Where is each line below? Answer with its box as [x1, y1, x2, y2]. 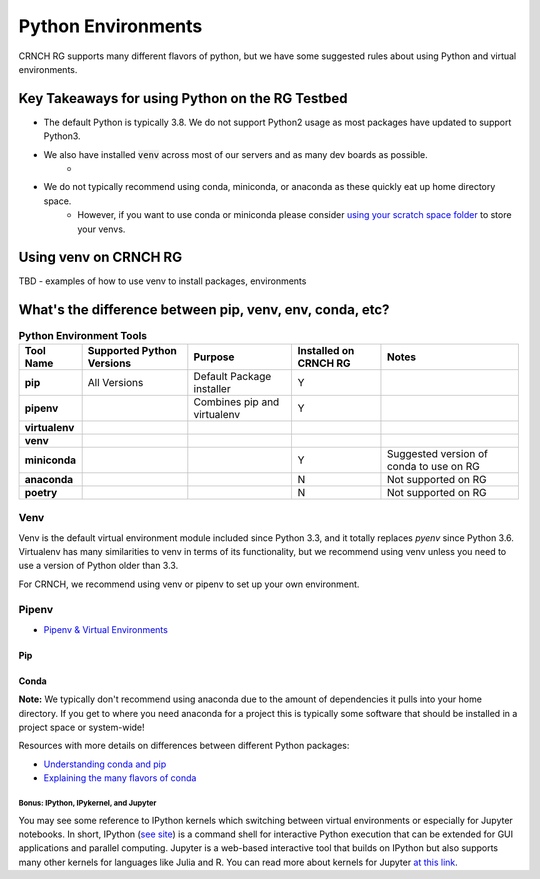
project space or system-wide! [18, 721, 145, 733]
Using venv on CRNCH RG [18, 249, 183, 266]
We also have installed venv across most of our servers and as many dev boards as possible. [43, 148, 429, 160]
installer [193, 381, 231, 395]
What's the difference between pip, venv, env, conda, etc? [18, 301, 390, 319]
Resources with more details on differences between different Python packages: [18, 740, 350, 752]
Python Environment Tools [18, 328, 148, 342]
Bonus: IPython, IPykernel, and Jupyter [18, 798, 157, 808]
